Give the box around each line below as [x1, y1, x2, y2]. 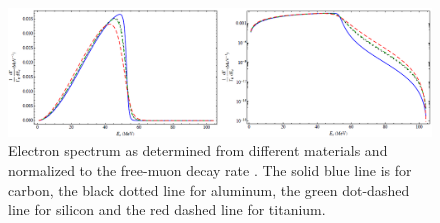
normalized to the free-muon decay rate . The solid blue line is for [8, 159, 412, 180]
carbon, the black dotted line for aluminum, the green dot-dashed [8, 179, 410, 200]
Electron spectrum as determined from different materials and [8, 140, 388, 161]
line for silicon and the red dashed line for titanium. [8, 199, 326, 220]
